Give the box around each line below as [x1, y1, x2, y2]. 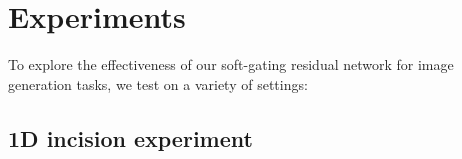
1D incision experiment [8, 122, 253, 153]
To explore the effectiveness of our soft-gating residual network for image [8, 54, 454, 75]
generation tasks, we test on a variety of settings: [8, 73, 308, 94]
